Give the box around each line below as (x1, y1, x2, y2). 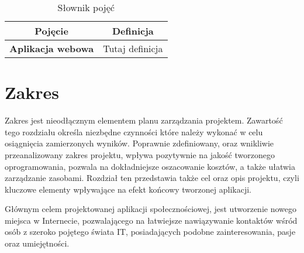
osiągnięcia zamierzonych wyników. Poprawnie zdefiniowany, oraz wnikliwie (5, 137, 274, 149)
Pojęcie (34, 24, 68, 37)
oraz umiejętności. (5, 237, 70, 249)
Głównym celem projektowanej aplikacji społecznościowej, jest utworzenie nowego (5, 203, 296, 215)
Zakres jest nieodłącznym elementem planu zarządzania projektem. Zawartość (5, 114, 283, 126)
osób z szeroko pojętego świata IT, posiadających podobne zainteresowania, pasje (5, 225, 296, 238)
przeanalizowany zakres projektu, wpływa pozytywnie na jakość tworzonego (5, 148, 275, 160)
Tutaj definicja (103, 42, 163, 55)
